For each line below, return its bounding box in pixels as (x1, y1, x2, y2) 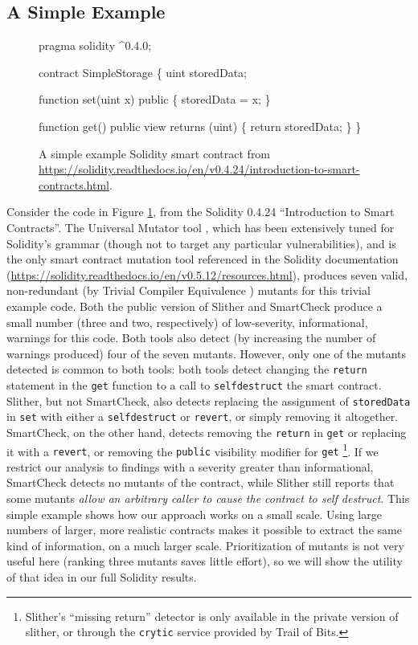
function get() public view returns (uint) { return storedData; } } (39, 117, 362, 134)
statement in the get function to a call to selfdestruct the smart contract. (6, 376, 382, 393)
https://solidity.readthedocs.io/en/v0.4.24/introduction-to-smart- (39, 161, 360, 178)
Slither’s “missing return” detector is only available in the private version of (25, 607, 399, 624)
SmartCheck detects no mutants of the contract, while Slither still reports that (6, 474, 395, 491)
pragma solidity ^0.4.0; (39, 37, 152, 54)
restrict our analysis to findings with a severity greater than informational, (6, 458, 374, 475)
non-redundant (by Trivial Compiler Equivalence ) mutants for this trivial (6, 282, 371, 299)
